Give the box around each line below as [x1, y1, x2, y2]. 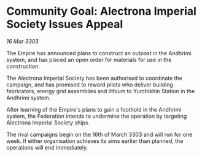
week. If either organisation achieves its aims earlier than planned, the [6, 137, 184, 145]
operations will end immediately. [6, 144, 88, 151]
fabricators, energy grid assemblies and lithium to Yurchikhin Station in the [6, 87, 195, 94]
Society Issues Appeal [6, 17, 123, 31]
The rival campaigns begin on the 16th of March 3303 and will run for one [6, 131, 193, 138]
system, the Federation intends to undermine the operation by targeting [6, 112, 187, 120]
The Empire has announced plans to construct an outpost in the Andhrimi [6, 49, 192, 56]
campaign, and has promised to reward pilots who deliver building [6, 81, 173, 88]
